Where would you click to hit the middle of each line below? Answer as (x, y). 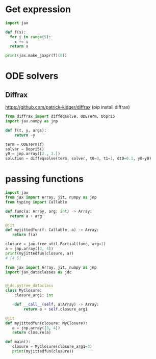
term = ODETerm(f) (25, 144)
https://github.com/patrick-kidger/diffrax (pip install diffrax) (68, 107)
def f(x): (16, 32)
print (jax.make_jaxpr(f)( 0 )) (36, 56)
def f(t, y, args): (26, 130)
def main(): (18, 342)
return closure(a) (32, 332)
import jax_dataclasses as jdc (38, 272)
